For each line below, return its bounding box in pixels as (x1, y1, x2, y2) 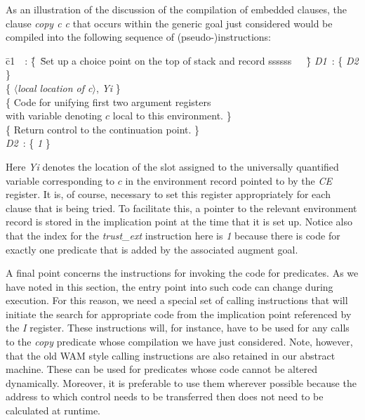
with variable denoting (6, 108, 102, 123)
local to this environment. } (112, 108, 232, 123)
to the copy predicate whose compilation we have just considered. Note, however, (6, 334, 353, 349)
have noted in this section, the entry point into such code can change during (6, 279, 333, 294)
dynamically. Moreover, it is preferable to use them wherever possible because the (6, 375, 357, 390)
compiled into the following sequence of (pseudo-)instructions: (6, 29, 271, 44)
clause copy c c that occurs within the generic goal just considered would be (6, 15, 333, 30)
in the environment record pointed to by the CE (125, 173, 332, 188)
